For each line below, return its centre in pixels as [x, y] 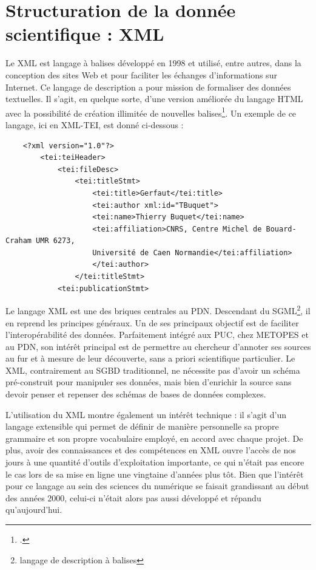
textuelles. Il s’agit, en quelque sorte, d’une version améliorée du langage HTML [154, 99]
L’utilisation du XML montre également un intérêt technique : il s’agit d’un [146, 414]
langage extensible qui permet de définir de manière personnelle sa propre [142, 426]
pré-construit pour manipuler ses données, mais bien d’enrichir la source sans [149, 382]
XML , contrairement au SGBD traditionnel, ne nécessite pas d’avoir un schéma [153, 370]
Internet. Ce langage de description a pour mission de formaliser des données [148, 87]
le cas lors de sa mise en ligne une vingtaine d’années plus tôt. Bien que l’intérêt [155, 474]
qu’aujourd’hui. [34, 510]
